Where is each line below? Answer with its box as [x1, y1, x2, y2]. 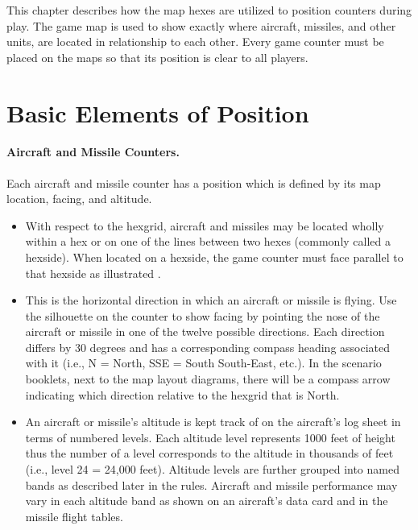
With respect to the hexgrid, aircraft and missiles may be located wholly [25, 217, 384, 234]
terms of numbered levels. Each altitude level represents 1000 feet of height [25, 429, 395, 445]
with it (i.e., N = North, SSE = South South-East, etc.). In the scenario [25, 354, 382, 371]
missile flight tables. [25, 507, 123, 524]
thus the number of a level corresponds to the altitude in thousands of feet [25, 445, 394, 462]
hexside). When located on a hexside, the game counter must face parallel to [25, 248, 404, 265]
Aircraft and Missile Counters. [6, 143, 180, 160]
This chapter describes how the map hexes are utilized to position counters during [6, 2, 412, 18]
